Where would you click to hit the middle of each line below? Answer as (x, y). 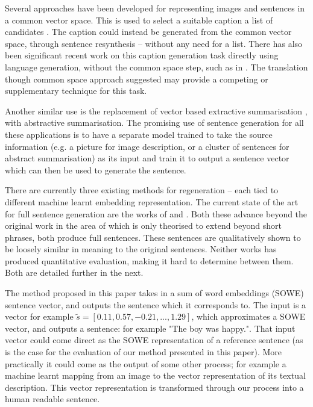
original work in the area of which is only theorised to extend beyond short (143, 225)
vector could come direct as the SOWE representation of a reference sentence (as (154, 340)
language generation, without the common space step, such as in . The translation (156, 67)
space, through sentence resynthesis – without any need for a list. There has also (154, 43)
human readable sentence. (52, 399)
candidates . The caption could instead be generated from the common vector (148, 32)
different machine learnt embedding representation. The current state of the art (152, 201)
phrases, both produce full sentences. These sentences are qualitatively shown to (153, 237)
